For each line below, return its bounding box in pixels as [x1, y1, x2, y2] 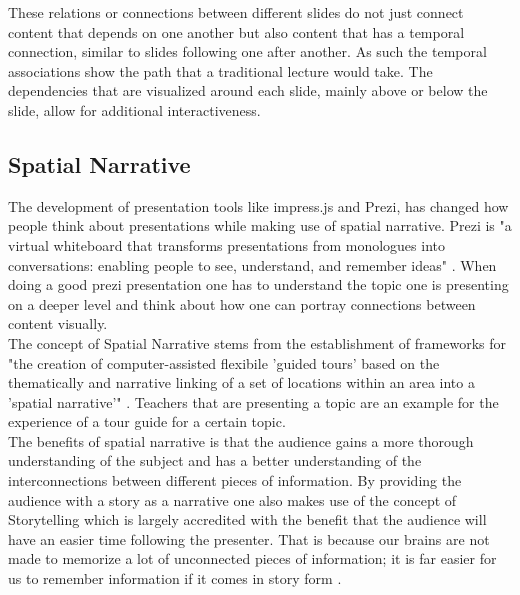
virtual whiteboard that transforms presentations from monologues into [8, 234, 445, 255]
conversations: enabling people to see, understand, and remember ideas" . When [8, 254, 497, 275]
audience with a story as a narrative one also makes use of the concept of [8, 489, 457, 510]
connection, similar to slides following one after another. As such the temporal [8, 41, 487, 62]
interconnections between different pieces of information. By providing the [8, 470, 462, 491]
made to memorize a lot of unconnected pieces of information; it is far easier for [8, 548, 497, 569]
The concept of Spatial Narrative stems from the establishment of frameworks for [8, 332, 506, 353]
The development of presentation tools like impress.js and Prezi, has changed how [8, 195, 509, 216]
